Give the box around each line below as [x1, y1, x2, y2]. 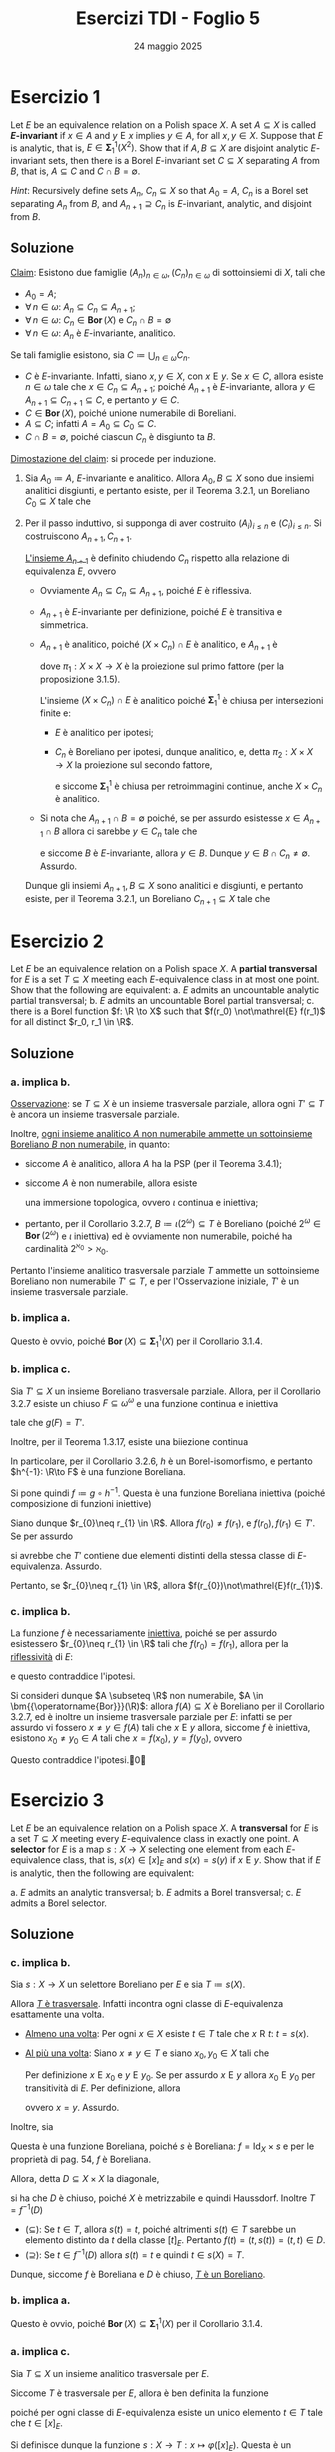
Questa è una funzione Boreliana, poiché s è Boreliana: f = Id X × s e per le [10, 2140, 315, 2154]
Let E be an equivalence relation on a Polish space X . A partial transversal [10, 963, 318, 975]
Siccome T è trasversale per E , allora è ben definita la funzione [10, 2387, 269, 2399]
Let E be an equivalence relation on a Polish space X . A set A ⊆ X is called [10, 118, 317, 131]
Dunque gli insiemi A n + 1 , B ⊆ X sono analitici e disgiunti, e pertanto [24, 879, 304, 894]
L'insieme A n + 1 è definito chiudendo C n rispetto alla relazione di [24, 552, 290, 566]
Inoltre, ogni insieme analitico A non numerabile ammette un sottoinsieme [10, 1128, 313, 1139]
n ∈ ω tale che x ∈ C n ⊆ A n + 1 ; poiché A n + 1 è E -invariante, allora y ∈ [24, 381, 316, 396]
